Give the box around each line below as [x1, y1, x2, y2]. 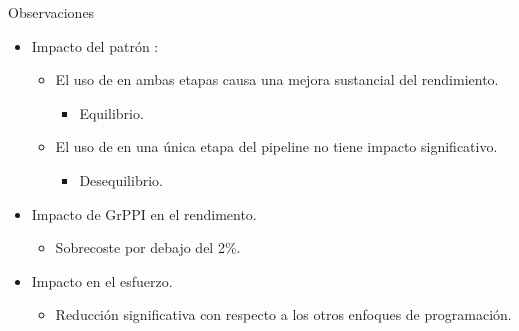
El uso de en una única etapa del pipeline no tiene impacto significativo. [55, 136, 498, 157]
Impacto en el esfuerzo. [31, 270, 173, 291]
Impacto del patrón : [31, 35, 159, 56]
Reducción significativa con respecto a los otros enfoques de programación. [55, 304, 512, 325]
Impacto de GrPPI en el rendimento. [31, 203, 257, 224]
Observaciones [8, 2, 95, 22]
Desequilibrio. [79, 169, 163, 190]
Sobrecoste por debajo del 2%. [55, 237, 241, 258]
